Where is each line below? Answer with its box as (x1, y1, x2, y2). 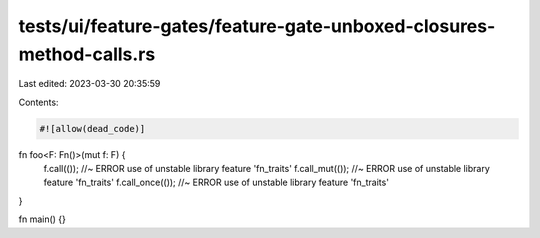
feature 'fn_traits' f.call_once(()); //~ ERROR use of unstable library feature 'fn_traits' (43, 176, 390, 189)
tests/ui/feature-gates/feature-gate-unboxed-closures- (18, 15, 496, 37)
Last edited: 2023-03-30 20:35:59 (18, 78, 161, 90)
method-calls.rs (18, 43, 156, 65)
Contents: (18, 96, 59, 108)
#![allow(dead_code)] (39, 123, 146, 134)
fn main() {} (18, 213, 67, 225)
